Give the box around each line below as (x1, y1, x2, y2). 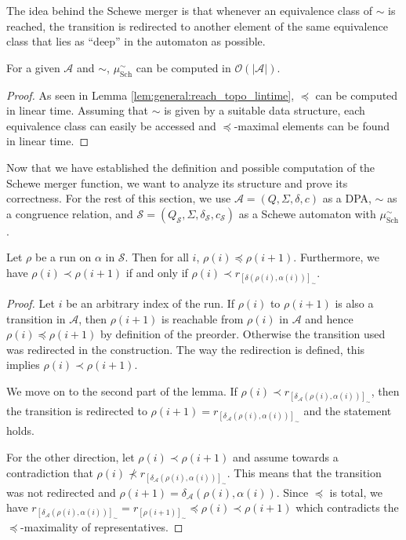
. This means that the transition (227, 464, 382, 480)
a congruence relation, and (6, 205, 133, 221)
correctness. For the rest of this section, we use (6, 190, 231, 206)
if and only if (125, 264, 188, 280)
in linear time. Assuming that (6, 102, 149, 119)
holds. (6, 422, 34, 439)
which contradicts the (295, 499, 399, 516)
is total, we (329, 483, 382, 500)
